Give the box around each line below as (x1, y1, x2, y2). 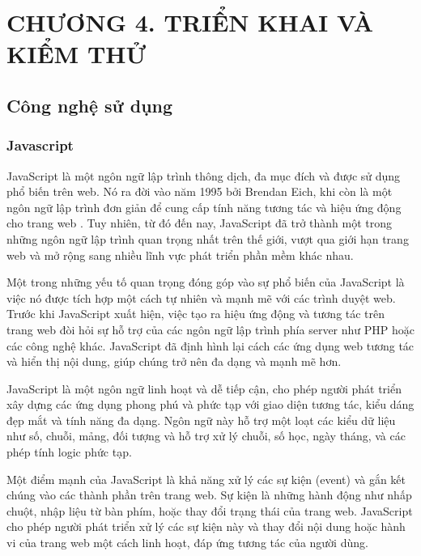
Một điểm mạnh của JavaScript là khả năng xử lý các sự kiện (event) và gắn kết (6, 470, 406, 487)
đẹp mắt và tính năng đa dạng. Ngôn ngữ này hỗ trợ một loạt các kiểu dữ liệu (6, 411, 396, 428)
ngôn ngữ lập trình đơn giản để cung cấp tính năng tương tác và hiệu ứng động (6, 198, 402, 215)
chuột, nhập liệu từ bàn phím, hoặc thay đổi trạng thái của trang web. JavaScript (6, 502, 413, 519)
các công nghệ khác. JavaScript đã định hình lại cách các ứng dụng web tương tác (6, 337, 415, 354)
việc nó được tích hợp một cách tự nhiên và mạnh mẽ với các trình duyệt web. (6, 289, 396, 306)
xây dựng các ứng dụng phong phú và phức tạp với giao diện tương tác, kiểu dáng (6, 396, 415, 413)
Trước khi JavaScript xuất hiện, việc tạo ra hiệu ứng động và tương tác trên (6, 305, 385, 322)
